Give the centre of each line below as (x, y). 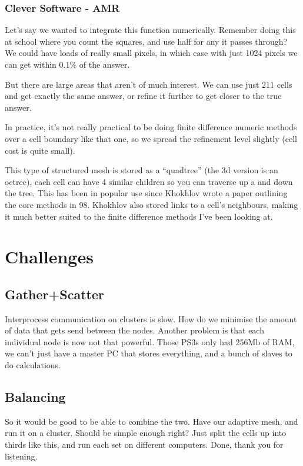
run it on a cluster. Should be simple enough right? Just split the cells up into (146, 433)
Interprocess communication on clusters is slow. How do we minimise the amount (151, 318)
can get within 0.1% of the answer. (67, 64)
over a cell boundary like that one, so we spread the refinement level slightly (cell (151, 138)
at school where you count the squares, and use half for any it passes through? (146, 41)
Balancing (35, 397)
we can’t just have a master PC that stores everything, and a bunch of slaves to (149, 353)
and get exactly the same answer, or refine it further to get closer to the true (143, 96)
